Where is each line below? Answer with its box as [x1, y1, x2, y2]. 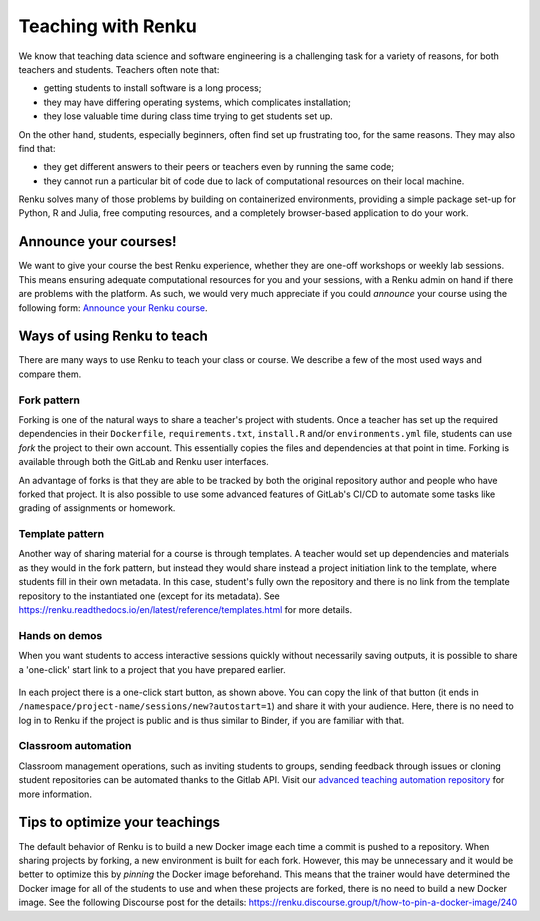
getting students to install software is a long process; [43, 82, 262, 94]
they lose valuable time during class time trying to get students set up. [43, 110, 334, 122]
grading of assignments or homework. [18, 502, 176, 514]
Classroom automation [18, 739, 132, 753]
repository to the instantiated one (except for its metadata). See [18, 590, 280, 602]
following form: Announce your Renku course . [18, 301, 209, 314]
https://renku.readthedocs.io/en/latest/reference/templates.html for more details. [18, 604, 353, 616]
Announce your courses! [18, 233, 177, 250]
